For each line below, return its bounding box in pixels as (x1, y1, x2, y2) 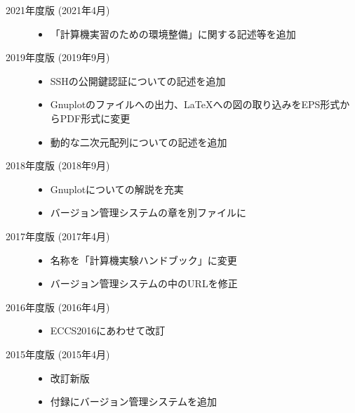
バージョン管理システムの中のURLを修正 (50, 276, 238, 291)
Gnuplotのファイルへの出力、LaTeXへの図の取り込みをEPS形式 (50, 97, 340, 112)
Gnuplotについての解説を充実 (50, 181, 184, 196)
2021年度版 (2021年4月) (6, 3, 110, 17)
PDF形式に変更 (60, 110, 130, 125)
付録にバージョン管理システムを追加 (50, 394, 217, 409)
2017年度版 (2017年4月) (6, 228, 110, 243)
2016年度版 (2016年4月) (6, 299, 110, 314)
